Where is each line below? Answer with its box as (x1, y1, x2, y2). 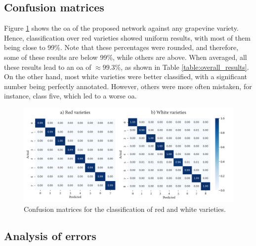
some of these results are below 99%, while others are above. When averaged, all (4, 51, 247, 62)
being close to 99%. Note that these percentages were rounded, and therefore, (4, 42, 239, 52)
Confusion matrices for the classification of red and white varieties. (24, 204, 226, 214)
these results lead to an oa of (4, 61, 91, 72)
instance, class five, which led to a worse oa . (4, 91, 137, 101)
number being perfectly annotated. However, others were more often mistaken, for (4, 81, 252, 91)
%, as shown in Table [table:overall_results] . (115, 61, 249, 72)
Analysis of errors (4, 228, 96, 243)
